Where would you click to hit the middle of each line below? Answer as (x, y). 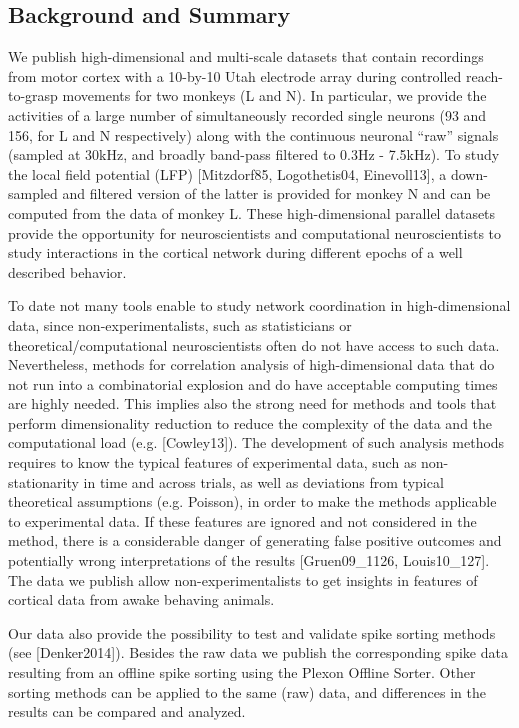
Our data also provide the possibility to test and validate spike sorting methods (252, 632)
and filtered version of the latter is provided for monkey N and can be (276, 193)
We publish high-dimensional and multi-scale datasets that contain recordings (246, 56)
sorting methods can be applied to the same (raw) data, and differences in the (247, 691)
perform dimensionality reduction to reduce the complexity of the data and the (250, 422)
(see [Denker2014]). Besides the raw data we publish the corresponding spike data (258, 652)
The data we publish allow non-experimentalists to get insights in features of (243, 579)
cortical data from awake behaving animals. (141, 599)
